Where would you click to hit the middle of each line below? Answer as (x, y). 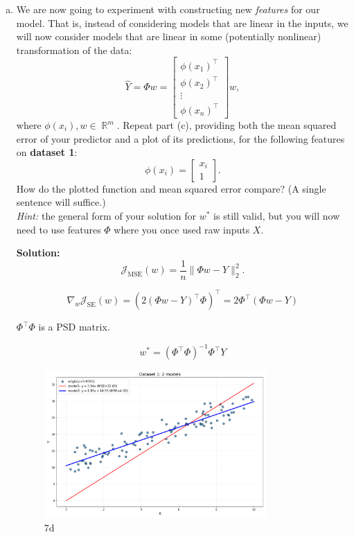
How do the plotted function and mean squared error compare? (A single (171, 188)
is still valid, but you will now (277, 215)
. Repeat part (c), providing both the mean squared (227, 125)
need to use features (59, 229)
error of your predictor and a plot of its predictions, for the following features (180, 138)
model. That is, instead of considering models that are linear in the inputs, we (182, 23)
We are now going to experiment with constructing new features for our (168, 9)
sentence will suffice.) (61, 202)
